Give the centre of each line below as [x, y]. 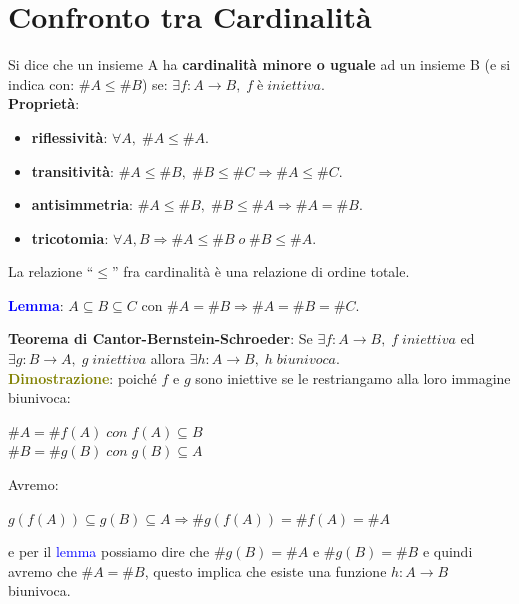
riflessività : [69, 136]
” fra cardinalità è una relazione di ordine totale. [261, 271]
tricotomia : [70, 237]
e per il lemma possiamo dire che [109, 551]
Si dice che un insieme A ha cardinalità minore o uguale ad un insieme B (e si [259, 64]
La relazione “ [51, 271]
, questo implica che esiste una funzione [265, 570]
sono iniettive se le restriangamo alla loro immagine [353, 377]
